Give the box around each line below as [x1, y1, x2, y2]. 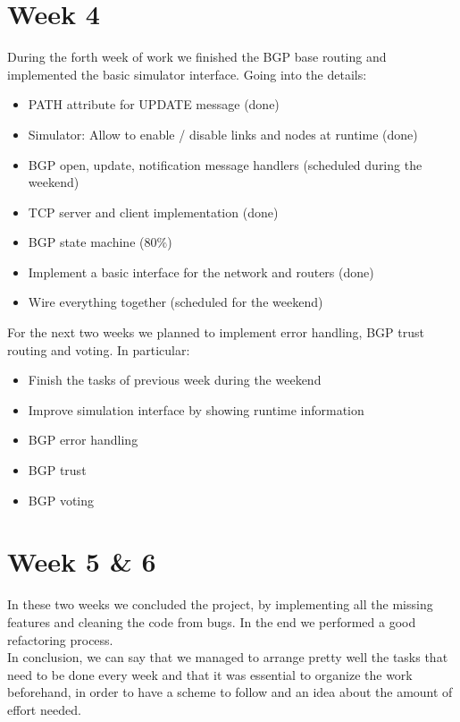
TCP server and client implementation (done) [28, 202, 279, 221]
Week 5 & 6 [7, 543, 156, 580]
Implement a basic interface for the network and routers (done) [28, 262, 374, 281]
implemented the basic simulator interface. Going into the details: [7, 64, 367, 83]
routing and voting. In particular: [7, 340, 190, 359]
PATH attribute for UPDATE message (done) [28, 95, 280, 114]
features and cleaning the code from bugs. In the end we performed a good [7, 612, 416, 631]
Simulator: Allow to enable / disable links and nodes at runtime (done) [28, 124, 418, 143]
